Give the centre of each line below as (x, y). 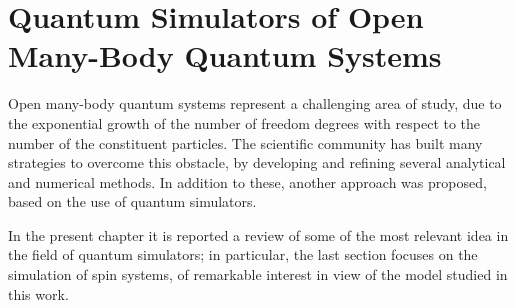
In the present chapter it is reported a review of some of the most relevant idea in (258, 234)
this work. (38, 293)
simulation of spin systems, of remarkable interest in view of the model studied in (258, 274)
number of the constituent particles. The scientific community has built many (245, 142)
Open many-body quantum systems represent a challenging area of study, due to (255, 103)
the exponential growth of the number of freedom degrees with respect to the (244, 122)
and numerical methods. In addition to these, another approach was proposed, (247, 181)
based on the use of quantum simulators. (132, 201)
